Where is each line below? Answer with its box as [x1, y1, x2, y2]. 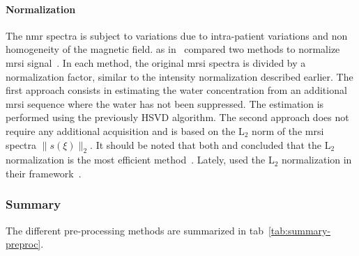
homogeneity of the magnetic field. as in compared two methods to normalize [6, 42, 340, 56]
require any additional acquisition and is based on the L [6, 123, 245, 138]
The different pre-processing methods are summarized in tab [6, 223, 263, 237]
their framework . [6, 166, 82, 180]
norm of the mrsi [252, 123, 324, 138]
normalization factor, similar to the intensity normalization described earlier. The [6, 69, 353, 83]
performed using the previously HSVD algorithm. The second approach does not [6, 110, 349, 125]
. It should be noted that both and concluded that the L [90, 137, 331, 152]
